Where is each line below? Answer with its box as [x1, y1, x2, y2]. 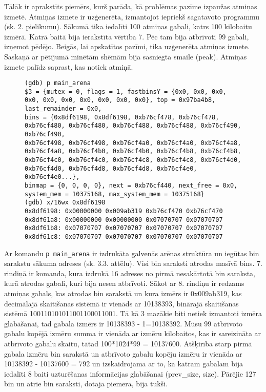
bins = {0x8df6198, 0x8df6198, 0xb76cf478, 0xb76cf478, [25, 113, 219, 121]
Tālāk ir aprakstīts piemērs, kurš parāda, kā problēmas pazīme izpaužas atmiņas [4, 1, 257, 11]
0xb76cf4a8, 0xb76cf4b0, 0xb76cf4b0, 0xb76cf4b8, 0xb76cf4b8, [25, 148, 241, 155]
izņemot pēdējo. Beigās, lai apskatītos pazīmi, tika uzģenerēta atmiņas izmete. [4, 41, 250, 52]
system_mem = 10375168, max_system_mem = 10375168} [25, 190, 204, 198]
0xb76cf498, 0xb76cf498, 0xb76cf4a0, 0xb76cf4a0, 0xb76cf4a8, [25, 139, 241, 147]
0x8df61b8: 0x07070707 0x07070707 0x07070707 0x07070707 [25, 224, 223, 232]
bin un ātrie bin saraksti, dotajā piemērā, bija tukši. [4, 378, 168, 389]
